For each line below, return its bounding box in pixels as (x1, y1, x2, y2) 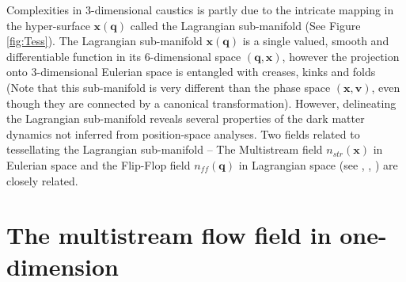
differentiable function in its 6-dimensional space (6, 48, 241, 64)
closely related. (6, 172, 78, 189)
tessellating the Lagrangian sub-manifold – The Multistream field (6, 141, 323, 158)
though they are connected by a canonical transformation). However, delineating (6, 94, 397, 111)
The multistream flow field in (6, 219, 332, 251)
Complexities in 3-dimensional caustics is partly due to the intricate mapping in (6, 2, 394, 17)
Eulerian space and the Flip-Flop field (6, 156, 191, 173)
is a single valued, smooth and (242, 32, 389, 49)
